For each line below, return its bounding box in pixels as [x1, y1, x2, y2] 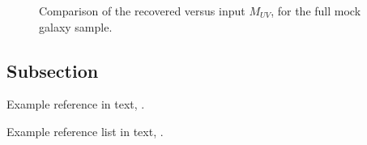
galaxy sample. [39, 18, 113, 35]
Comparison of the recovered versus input [39, 2, 245, 19]
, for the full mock [271, 2, 361, 19]
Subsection [6, 58, 99, 83]
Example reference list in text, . [6, 122, 164, 139]
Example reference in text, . [6, 96, 145, 113]
